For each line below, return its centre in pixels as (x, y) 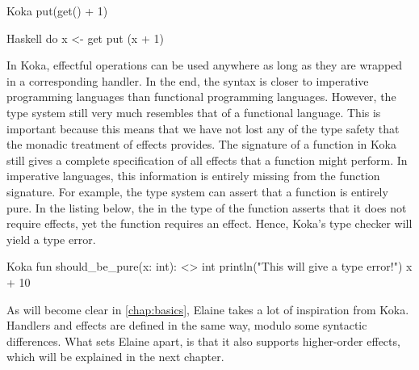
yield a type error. (51, 239)
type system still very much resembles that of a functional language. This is (194, 112)
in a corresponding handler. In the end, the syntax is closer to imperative (188, 80)
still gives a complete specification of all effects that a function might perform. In (207, 160)
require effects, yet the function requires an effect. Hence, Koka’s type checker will (209, 223)
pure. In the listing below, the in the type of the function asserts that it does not (207, 207)
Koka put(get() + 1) (57, 11)
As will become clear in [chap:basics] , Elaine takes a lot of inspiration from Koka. (208, 309)
